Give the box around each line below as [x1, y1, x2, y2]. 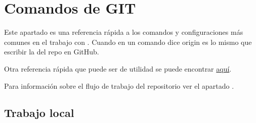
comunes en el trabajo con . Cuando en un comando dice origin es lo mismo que [4, 36, 252, 47]
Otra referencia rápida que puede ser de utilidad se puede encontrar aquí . [4, 63, 232, 74]
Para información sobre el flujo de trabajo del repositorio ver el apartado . [4, 80, 234, 91]
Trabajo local [4, 105, 74, 120]
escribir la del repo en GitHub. [4, 46, 99, 57]
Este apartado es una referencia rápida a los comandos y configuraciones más [4, 27, 243, 37]
